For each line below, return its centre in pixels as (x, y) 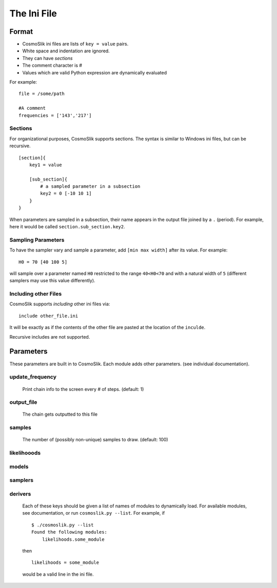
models (19, 466)
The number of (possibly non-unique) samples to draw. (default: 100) (95, 440)
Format (21, 32)
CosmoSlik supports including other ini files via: (60, 304)
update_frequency (33, 377)
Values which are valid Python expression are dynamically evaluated (94, 72)
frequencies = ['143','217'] (55, 115)
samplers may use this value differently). (52, 281)
